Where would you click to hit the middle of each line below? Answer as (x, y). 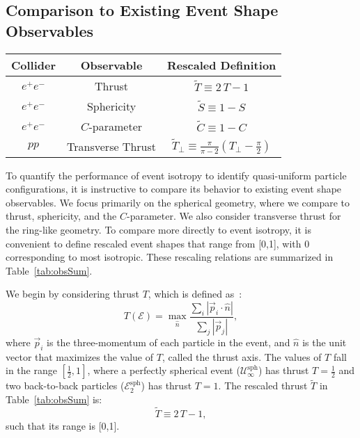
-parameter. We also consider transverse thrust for (234, 216)
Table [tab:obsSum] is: (54, 399)
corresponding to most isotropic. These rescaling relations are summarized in (170, 257)
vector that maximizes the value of (80, 356)
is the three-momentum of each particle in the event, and (169, 342)
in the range (31, 370)
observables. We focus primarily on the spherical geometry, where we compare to (178, 202)
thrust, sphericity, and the (61, 216)
